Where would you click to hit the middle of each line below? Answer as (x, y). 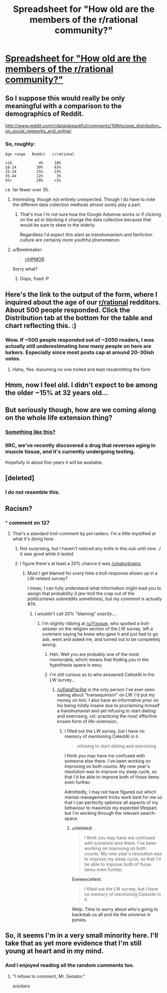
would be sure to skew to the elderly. (58, 225)
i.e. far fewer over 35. (27, 190)
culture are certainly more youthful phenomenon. (70, 240)
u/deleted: (83, 828)
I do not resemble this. (33, 492)
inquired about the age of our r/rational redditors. (83, 302)
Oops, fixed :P (34, 279)
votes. (13, 358)
